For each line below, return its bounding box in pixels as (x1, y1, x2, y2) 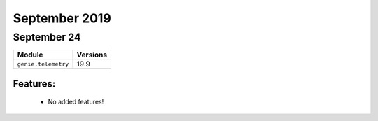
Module (17, 50, 43, 59)
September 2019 (13, 10, 112, 26)
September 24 (13, 31, 81, 43)
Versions (76, 50, 108, 59)
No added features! (48, 98, 104, 106)
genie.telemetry (17, 60, 69, 68)
